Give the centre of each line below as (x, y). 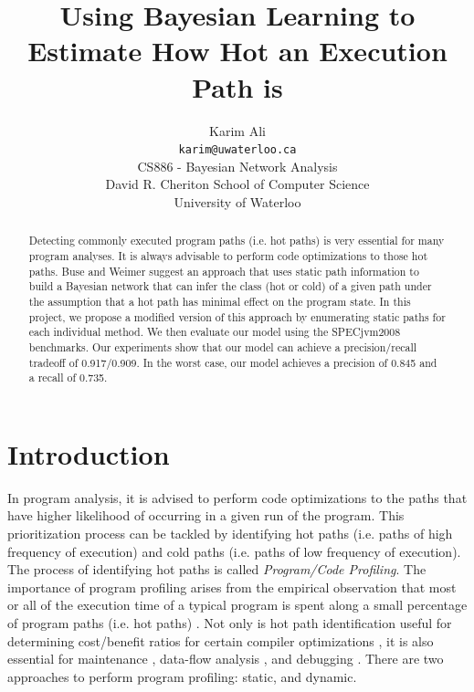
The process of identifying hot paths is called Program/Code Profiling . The (217, 569)
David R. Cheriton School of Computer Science (237, 184)
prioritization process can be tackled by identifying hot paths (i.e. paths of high (230, 534)
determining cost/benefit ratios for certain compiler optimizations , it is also (221, 640)
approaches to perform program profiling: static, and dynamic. (182, 676)
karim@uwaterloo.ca (237, 150)
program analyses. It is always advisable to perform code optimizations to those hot (228, 255)
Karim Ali (237, 130)
